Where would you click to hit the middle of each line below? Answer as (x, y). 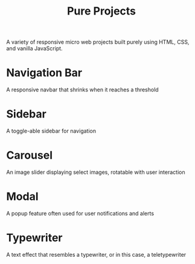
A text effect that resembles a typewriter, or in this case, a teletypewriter (96, 254)
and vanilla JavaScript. (34, 48)
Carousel (30, 155)
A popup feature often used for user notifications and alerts (80, 213)
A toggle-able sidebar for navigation (51, 131)
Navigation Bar (44, 73)
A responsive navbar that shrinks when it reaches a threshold (82, 90)
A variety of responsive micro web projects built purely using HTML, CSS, (98, 42)
